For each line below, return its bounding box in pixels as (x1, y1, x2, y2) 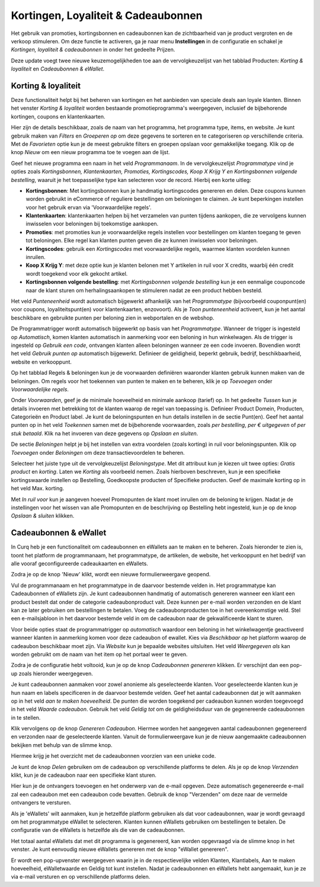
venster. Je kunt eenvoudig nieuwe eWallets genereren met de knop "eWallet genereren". (11, 845, 229, 853)
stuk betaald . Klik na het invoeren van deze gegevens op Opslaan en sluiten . (11, 430, 199, 437)
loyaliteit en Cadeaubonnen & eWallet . (11, 65, 105, 72)
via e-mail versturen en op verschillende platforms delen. (11, 873, 151, 880)
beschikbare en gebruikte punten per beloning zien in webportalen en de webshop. (11, 314, 215, 321)
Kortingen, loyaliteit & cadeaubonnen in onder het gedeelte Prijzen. (11, 46, 175, 53)
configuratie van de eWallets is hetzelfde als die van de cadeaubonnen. (11, 827, 185, 834)
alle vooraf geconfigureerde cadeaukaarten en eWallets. (11, 560, 148, 567)
